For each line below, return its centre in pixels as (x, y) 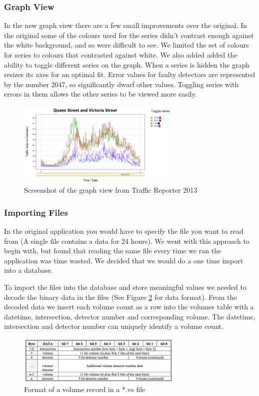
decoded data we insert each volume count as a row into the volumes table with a (129, 307)
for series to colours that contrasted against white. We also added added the (121, 55)
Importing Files (36, 212)
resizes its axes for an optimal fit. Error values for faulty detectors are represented (129, 74)
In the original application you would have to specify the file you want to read (124, 231)
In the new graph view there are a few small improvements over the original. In (126, 25)
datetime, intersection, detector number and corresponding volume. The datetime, (130, 316)
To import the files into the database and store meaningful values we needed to (125, 287)
